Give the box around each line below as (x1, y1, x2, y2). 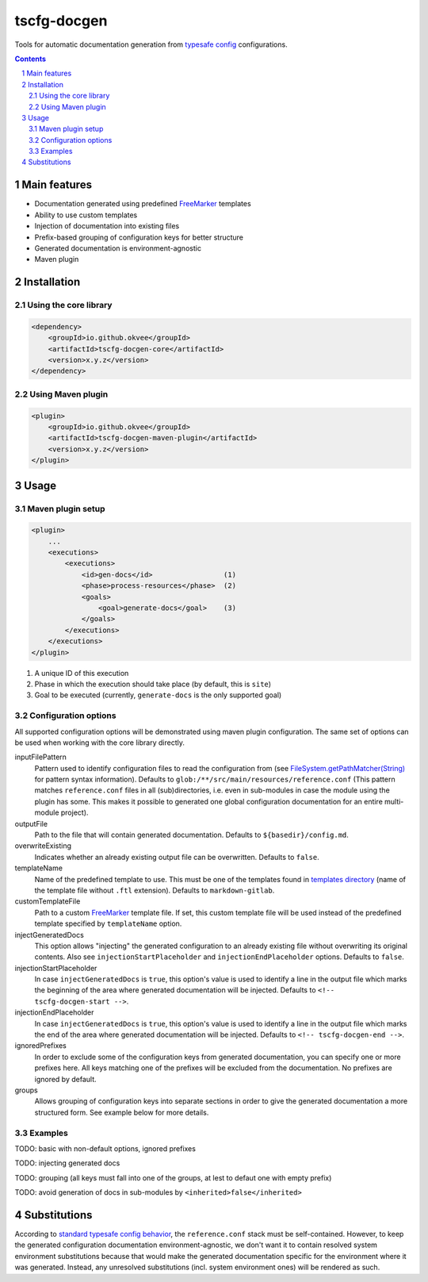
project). (60, 808, 89, 817)
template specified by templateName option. (34, 919, 182, 928)
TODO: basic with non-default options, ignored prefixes (14, 1143, 196, 1153)
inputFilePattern (14, 752, 67, 762)
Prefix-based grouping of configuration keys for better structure (34, 232, 244, 242)
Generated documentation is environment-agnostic (34, 243, 202, 253)
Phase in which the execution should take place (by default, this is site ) (34, 679, 272, 689)
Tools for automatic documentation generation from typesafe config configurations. (14, 40, 289, 49)
